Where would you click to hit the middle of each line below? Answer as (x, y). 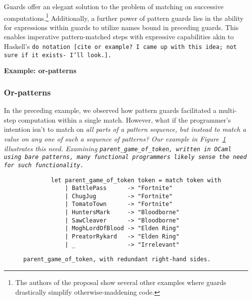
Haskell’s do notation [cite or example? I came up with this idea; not (120, 46)
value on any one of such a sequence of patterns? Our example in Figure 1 (115, 138)
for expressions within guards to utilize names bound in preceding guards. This (121, 27)
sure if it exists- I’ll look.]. (58, 55)
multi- (228, 110)
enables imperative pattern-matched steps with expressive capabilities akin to (119, 37)
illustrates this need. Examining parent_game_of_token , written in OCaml (118, 148)
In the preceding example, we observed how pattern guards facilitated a (110, 110)
